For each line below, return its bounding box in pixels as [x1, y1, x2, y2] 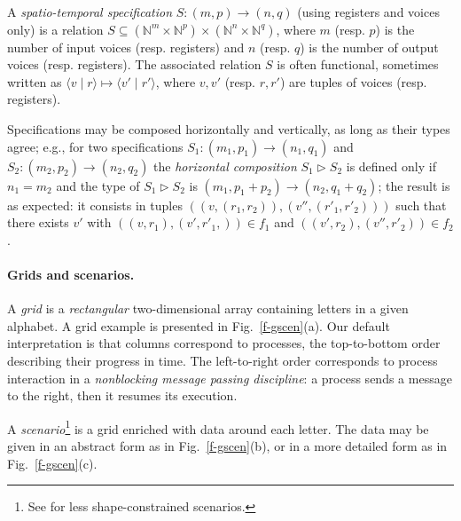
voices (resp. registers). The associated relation [7, 55, 262, 74]
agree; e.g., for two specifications [7, 137, 184, 155]
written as [7, 72, 62, 91]
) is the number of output [300, 37, 439, 56]
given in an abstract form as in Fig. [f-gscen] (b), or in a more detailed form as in [7, 436, 448, 454]
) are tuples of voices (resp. [279, 72, 427, 91]
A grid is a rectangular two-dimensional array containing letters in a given [7, 299, 409, 318]
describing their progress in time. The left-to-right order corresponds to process [7, 351, 438, 369]
